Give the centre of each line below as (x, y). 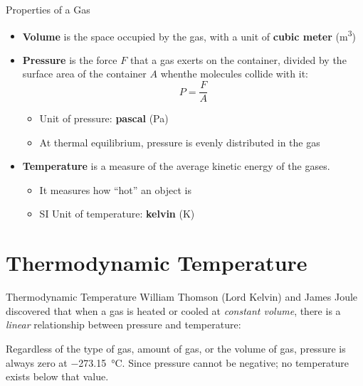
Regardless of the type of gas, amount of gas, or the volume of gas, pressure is (176, 348)
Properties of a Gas (48, 9)
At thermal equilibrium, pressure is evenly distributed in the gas (180, 142)
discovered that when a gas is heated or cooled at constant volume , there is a (173, 310)
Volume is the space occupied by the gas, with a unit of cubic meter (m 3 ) (189, 35)
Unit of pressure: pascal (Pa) (104, 118)
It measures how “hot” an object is (115, 189)
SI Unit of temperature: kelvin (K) (117, 214)
